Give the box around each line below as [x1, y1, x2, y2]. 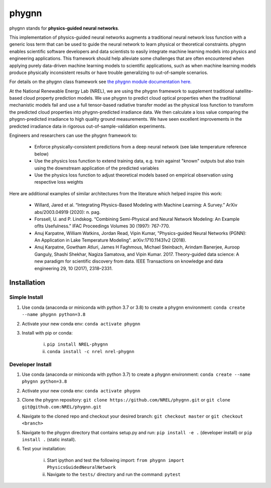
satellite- [235, 88, 253, 94]
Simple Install [9, 294, 43, 301]
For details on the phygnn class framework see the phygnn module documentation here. [9, 78, 192, 85]
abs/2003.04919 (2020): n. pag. [34, 209, 101, 215]
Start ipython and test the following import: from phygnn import [47, 457, 184, 463]
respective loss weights [34, 179, 83, 185]
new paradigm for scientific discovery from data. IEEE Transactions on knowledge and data [34, 258, 223, 264]
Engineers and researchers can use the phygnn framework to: [9, 132, 138, 138]
